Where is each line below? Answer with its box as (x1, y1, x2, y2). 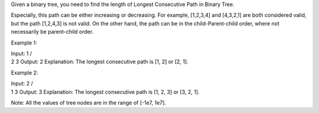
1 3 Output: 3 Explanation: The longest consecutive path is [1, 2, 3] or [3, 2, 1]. (11, 88, 200, 95)
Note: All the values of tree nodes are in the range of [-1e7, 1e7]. (11, 99, 167, 106)
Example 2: (11, 69, 38, 76)
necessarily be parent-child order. (11, 28, 94, 35)
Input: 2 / (11, 80, 33, 87)
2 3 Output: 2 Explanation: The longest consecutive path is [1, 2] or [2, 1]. (11, 58, 188, 65)
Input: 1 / (11, 50, 32, 57)
